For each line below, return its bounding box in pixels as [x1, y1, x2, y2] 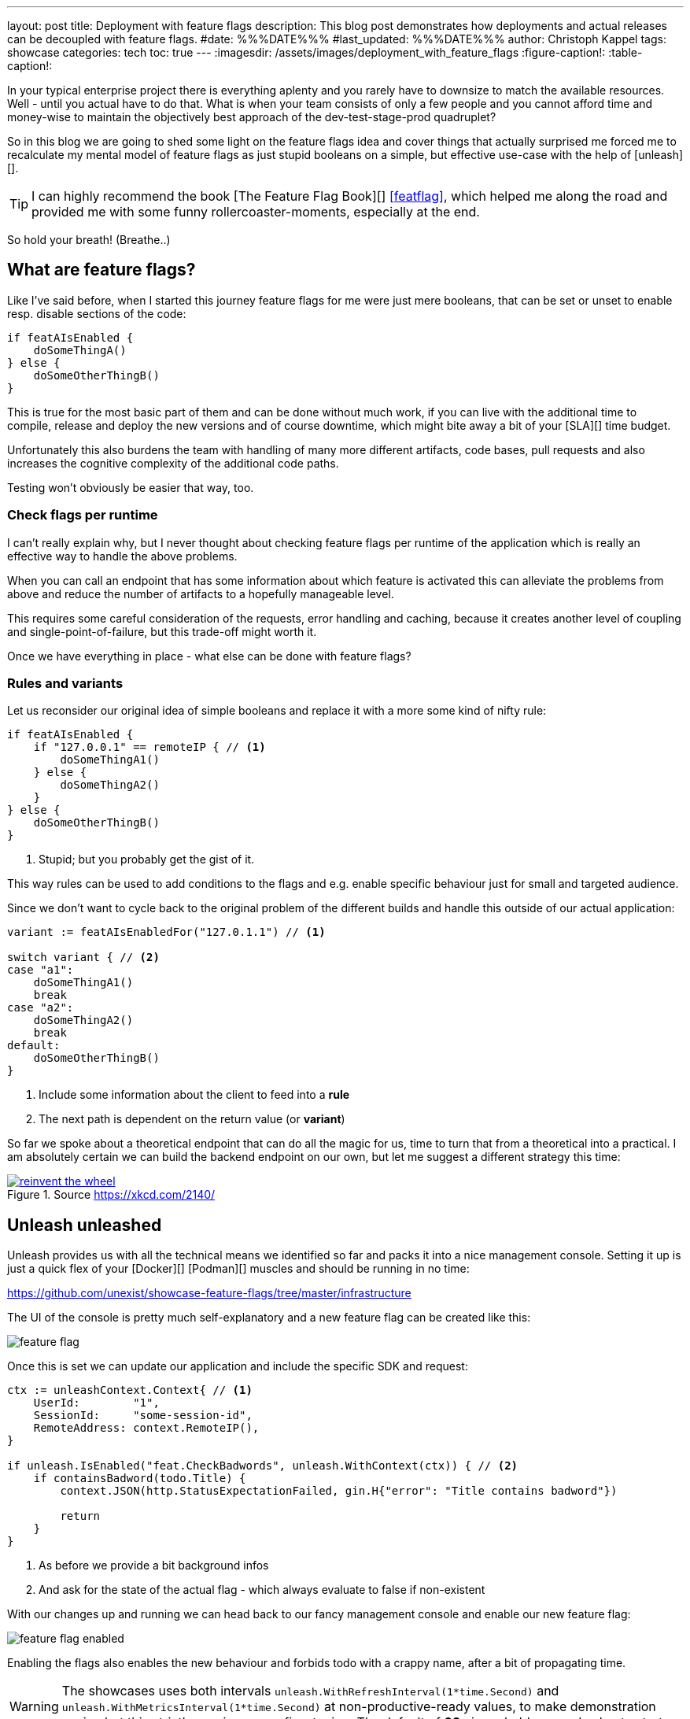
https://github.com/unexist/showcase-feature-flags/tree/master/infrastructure [7, 1286, 411, 1300]
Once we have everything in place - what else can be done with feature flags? [7, 649, 411, 663]
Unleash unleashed [7, 1214, 162, 1235]
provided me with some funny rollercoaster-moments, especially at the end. [31, 204, 480, 220]
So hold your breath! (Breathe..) [7, 233, 171, 246]
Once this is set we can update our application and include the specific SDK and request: [7, 1359, 468, 1373]
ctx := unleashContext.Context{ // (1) [7, 1384, 253, 1397]
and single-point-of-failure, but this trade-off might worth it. [7, 624, 317, 638]
